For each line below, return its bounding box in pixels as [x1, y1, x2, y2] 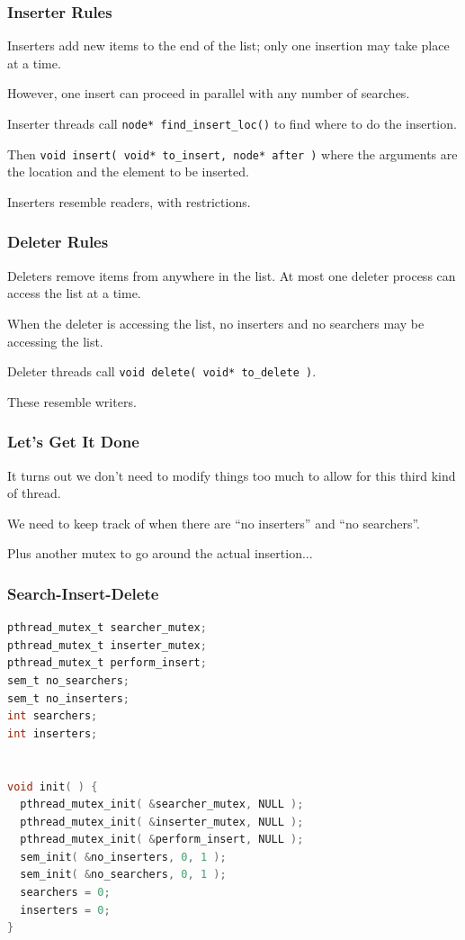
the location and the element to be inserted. [7, 162, 249, 181]
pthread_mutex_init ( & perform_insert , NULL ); [20, 833, 304, 846]
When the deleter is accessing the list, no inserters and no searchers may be [7, 313, 425, 332]
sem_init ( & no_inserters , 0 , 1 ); [20, 850, 227, 863]
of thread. [7, 484, 61, 502]
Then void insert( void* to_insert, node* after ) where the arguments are [7, 144, 458, 163]
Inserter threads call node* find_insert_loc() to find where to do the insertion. [7, 114, 457, 132]
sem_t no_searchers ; [7, 673, 130, 687]
